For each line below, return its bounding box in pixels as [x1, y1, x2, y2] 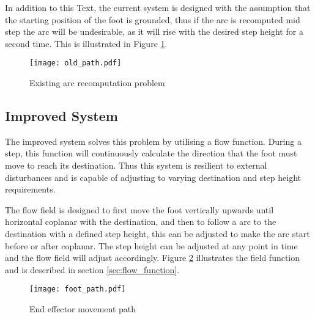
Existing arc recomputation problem [29, 76, 165, 89]
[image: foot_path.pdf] [29, 285, 126, 294]
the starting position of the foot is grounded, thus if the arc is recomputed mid [5, 13, 300, 26]
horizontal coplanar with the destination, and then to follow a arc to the [5, 215, 276, 228]
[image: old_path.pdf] [29, 59, 122, 68]
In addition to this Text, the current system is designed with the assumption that [5, 1, 311, 13]
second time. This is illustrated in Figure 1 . [5, 37, 168, 50]
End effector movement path [29, 302, 136, 315]
